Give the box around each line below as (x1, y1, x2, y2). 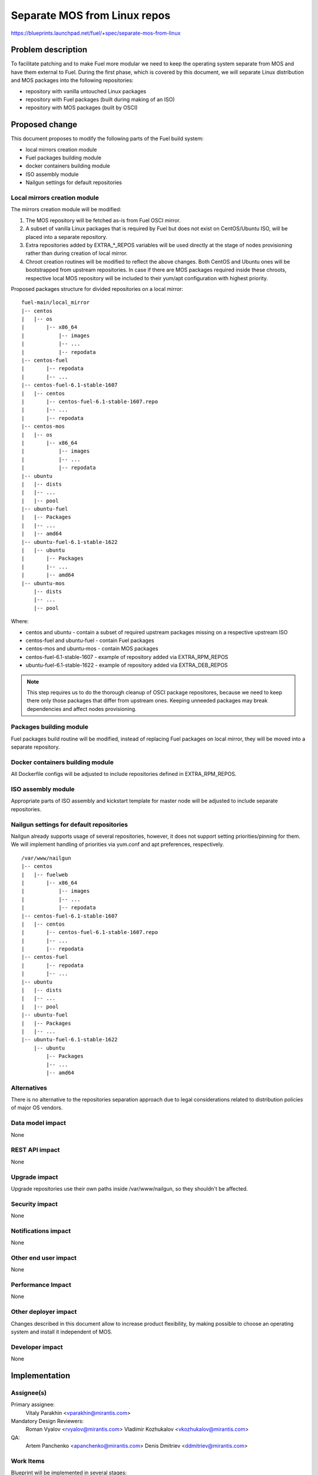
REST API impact (11, 1146, 60, 1154)
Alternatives (11, 1083, 47, 1091)
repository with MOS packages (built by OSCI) (25, 104, 138, 112)
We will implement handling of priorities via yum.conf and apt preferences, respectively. (11, 841, 224, 848)
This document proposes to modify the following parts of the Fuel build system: (11, 135, 204, 142)
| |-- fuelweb (21, 871, 68, 878)
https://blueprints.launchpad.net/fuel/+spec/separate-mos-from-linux (11, 29, 181, 37)
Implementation (11, 1371, 71, 1381)
